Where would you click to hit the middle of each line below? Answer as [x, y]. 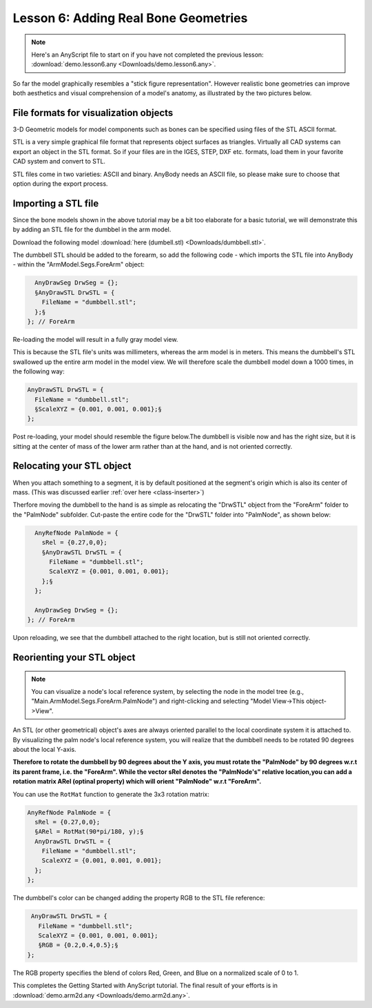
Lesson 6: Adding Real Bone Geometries [130, 18]
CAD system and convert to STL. [59, 162]
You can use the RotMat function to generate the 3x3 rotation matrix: [111, 794]
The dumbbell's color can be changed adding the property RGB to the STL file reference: [139, 898]
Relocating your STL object [72, 466]
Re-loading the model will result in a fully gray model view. [95, 339]
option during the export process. [60, 184]
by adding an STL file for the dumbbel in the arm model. [92, 230]
